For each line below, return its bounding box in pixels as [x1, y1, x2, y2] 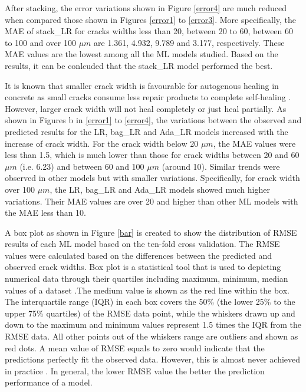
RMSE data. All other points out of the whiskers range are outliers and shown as [5, 330, 298, 342]
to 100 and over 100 [5, 36, 76, 48]
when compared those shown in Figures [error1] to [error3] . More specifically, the [5, 13, 297, 25]
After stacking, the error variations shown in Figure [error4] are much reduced [5, 2, 287, 14]
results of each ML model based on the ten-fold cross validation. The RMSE [5, 238, 280, 250]
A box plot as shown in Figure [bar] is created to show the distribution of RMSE [5, 226, 297, 238]
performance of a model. [5, 376, 93, 388]
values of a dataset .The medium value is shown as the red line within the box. [5, 284, 290, 296]
